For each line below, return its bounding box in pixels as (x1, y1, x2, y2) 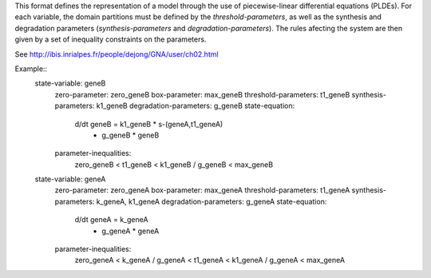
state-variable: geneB (34, 78, 106, 88)
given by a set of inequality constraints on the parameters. (14, 34, 207, 44)
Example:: (14, 64, 48, 73)
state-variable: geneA (34, 174, 106, 184)
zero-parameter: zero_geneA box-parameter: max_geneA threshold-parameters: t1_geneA (54, 185, 350, 195)
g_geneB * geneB (101, 130, 160, 140)
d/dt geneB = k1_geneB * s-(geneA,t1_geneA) (74, 119, 223, 129)
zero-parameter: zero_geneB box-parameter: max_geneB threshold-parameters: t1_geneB (54, 89, 350, 99)
